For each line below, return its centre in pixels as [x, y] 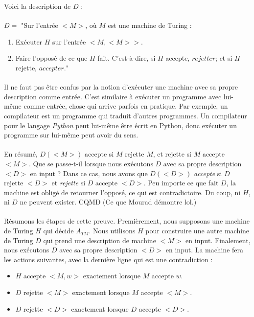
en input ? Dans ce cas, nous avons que [89, 173]
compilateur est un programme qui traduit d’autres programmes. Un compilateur [126, 115]
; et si [224, 58]
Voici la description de [37, 6]
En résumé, [21, 154]
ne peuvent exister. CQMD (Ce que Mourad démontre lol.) [108, 202]
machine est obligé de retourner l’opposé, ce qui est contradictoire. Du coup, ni [122, 192]
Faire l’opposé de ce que [51, 58]
